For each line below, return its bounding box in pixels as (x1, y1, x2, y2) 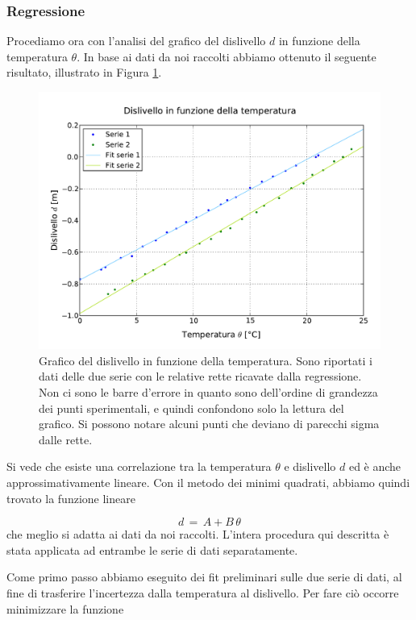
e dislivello (284, 458, 336, 475)
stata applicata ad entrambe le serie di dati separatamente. (6, 541, 298, 558)
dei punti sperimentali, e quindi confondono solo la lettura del (39, 399, 344, 416)
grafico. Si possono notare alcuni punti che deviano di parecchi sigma (39, 415, 380, 432)
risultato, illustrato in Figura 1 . (6, 64, 162, 81)
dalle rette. (39, 431, 93, 447)
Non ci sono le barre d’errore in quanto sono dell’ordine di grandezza (39, 384, 378, 401)
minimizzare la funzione (6, 600, 124, 617)
